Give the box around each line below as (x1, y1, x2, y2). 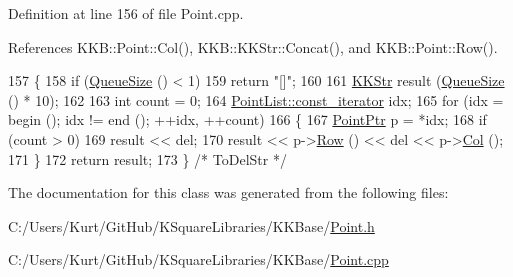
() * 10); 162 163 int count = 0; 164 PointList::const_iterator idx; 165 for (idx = (8, 89, 504, 110)
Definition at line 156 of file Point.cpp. (8, 3, 244, 23)
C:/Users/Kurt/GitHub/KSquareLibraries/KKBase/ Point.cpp (8, 249, 389, 270)
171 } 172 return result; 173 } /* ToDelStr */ (8, 148, 287, 169)
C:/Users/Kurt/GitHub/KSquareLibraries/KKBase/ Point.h (8, 215, 375, 236)
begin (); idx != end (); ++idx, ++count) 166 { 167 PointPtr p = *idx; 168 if (8, 109, 487, 130)
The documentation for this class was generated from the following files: (8, 182, 449, 203)
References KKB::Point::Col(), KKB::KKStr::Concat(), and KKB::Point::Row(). (8, 36, 498, 57)
